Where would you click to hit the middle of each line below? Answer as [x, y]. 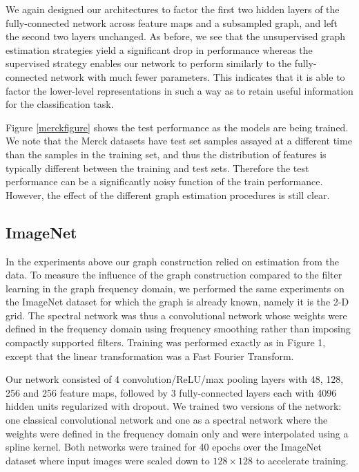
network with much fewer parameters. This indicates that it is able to [198, 76]
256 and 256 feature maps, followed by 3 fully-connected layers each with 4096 [171, 392]
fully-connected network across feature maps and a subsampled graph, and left [172, 22]
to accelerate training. [302, 460]
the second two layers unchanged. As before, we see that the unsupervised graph [176, 36]
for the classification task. [60, 104]
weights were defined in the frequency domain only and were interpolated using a [177, 433]
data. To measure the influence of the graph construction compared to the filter [174, 275]
